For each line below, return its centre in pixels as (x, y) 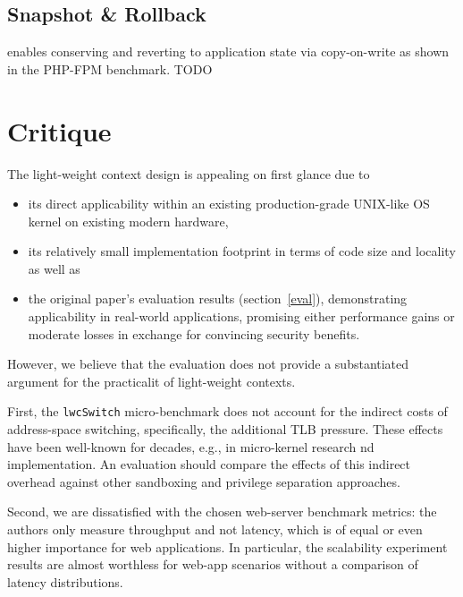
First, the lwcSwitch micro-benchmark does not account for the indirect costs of (227, 411)
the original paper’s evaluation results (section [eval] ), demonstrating (218, 298)
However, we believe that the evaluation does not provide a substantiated (208, 364)
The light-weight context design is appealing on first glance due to (189, 173)
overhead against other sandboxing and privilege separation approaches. (204, 481)
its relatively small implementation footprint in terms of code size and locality (242, 251)
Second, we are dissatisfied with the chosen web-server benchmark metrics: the (222, 512)
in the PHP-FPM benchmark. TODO (110, 68)
